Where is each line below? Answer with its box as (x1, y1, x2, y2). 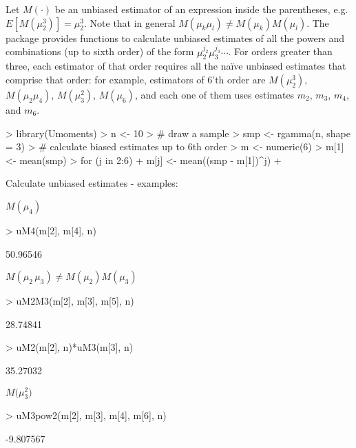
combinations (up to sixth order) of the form (6, 44, 194, 59)
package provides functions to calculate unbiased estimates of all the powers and (6, 30, 345, 45)
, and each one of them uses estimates (134, 87, 295, 101)
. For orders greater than (228, 44, 333, 59)
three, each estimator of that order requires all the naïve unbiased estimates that (6, 59, 346, 73)
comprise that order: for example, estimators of (6, 72, 205, 86)
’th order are (212, 72, 266, 86)
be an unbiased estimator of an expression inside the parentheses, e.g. (54, 2, 348, 16)
